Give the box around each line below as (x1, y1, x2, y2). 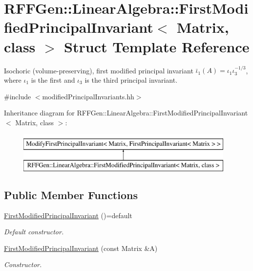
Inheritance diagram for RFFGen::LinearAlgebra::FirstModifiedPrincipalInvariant (4, 108, 248, 118)
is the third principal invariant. (84, 74, 178, 85)
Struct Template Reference (64, 36, 250, 56)
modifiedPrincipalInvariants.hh (42, 91, 134, 101)
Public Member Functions (4, 187, 138, 202)
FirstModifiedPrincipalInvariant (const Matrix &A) (4, 243, 158, 253)
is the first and (31, 74, 75, 85)
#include (4, 91, 31, 101)
